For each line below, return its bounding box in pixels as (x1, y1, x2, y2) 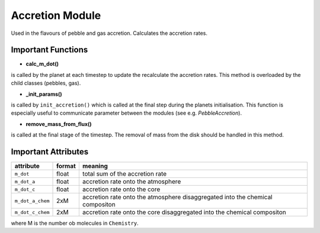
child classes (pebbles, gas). (11, 80, 81, 87)
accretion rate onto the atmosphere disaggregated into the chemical (82, 193, 273, 201)
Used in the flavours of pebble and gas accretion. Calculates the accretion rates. (11, 30, 207, 37)
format (56, 162, 76, 170)
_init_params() (25, 90, 62, 98)
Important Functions (11, 45, 88, 55)
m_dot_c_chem (14, 209, 50, 215)
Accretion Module (11, 9, 101, 22)
